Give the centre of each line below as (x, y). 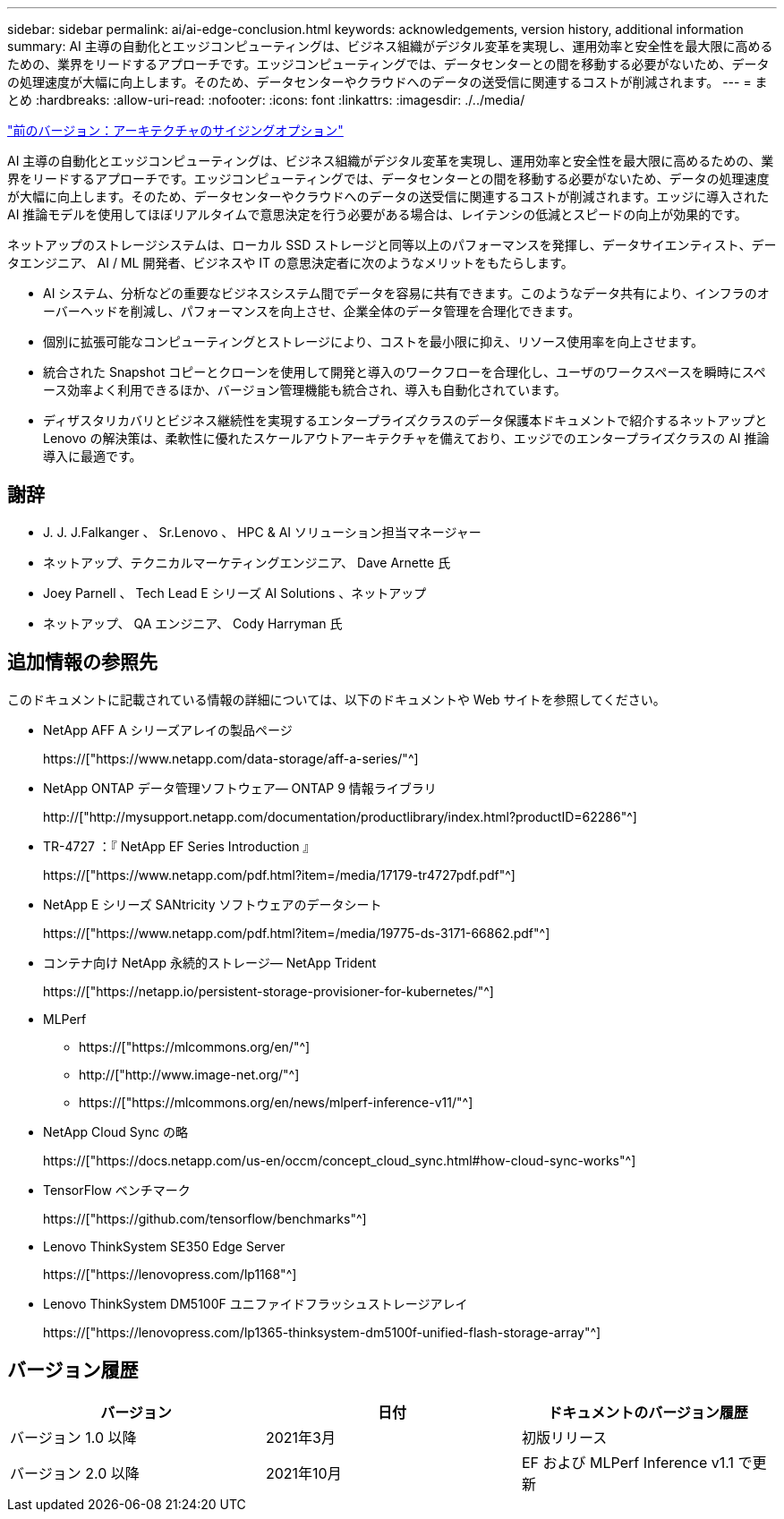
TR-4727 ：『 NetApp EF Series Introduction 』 (179, 846)
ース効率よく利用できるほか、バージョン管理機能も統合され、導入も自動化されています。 (305, 390)
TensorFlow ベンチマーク (117, 1190)
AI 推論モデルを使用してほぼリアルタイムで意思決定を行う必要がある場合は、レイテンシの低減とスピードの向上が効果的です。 (377, 214)
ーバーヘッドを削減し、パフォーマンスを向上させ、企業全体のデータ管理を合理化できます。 (312, 311)
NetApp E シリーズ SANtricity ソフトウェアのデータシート (213, 904)
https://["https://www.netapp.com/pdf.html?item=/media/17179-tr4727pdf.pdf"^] (279, 875)
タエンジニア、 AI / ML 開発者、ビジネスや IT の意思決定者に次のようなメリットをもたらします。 (290, 263)
